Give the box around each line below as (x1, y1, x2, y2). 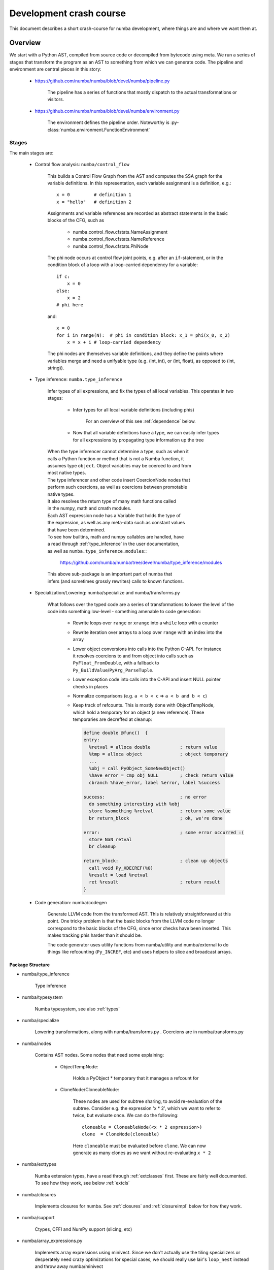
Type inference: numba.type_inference (35, 376, 123, 383)
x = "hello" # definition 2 (56, 199, 132, 205)
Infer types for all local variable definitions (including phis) (73, 406, 195, 412)
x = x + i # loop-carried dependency (66, 339, 161, 345)
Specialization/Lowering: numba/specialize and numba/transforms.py (35, 590, 180, 596)
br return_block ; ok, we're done (89, 815, 223, 821)
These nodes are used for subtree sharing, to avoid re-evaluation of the (73, 1098, 223, 1104)
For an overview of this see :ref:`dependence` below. (85, 418, 196, 424)
